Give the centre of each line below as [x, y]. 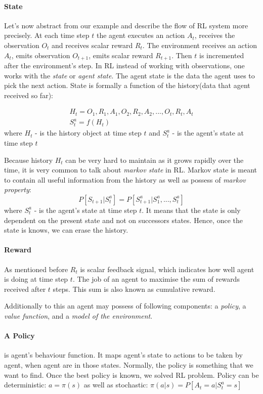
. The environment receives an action [200, 45]
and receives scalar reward [92, 45]
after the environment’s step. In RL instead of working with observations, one [124, 65]
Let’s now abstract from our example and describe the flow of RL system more [126, 25]
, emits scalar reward [121, 55]
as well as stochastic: [116, 385]
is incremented [222, 55]
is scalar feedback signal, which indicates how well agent [167, 269]
